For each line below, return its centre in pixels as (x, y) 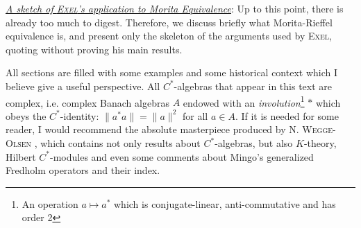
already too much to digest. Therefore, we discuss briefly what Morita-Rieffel (169, 22)
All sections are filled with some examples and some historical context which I (172, 72)
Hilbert (21, 156)
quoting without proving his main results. (94, 49)
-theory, (320, 143)
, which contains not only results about (117, 143)
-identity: (79, 115)
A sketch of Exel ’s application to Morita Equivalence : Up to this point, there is (175, 8)
